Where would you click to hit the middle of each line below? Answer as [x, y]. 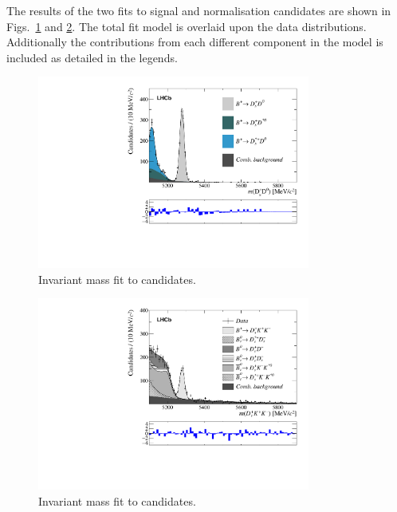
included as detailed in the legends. [92, 57]
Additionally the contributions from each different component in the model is [195, 42]
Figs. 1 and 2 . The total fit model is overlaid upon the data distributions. [187, 26]
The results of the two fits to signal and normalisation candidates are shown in [199, 10]
